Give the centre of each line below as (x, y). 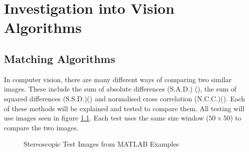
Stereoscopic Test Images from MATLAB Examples (101, 144)
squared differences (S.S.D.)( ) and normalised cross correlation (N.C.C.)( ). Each (124, 98)
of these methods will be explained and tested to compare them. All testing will (124, 108)
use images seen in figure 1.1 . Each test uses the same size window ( (107, 118)
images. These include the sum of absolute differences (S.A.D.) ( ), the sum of (120, 89)
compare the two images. (41, 127)
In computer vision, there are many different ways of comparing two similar (118, 79)
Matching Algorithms (60, 58)
